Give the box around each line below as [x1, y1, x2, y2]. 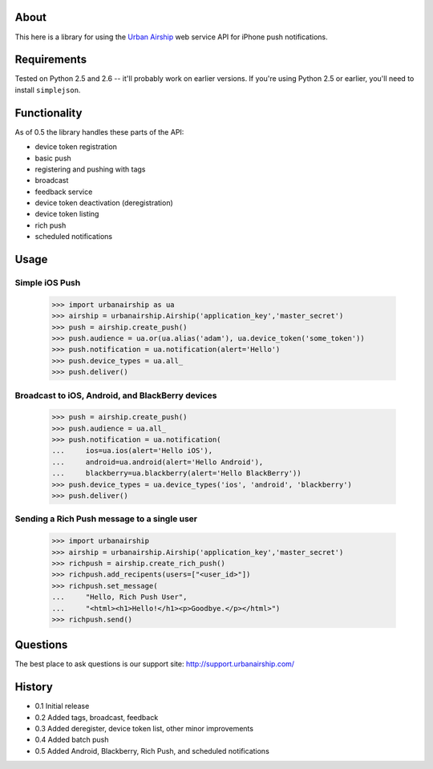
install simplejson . [14, 85, 81, 95]
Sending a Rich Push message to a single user [14, 513, 198, 524]
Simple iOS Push [14, 277, 81, 289]
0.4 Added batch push [34, 735, 109, 745]
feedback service [34, 187, 93, 196]
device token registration [34, 142, 118, 152]
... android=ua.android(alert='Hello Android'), [51, 457, 264, 467]
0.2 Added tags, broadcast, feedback [34, 712, 159, 722]
